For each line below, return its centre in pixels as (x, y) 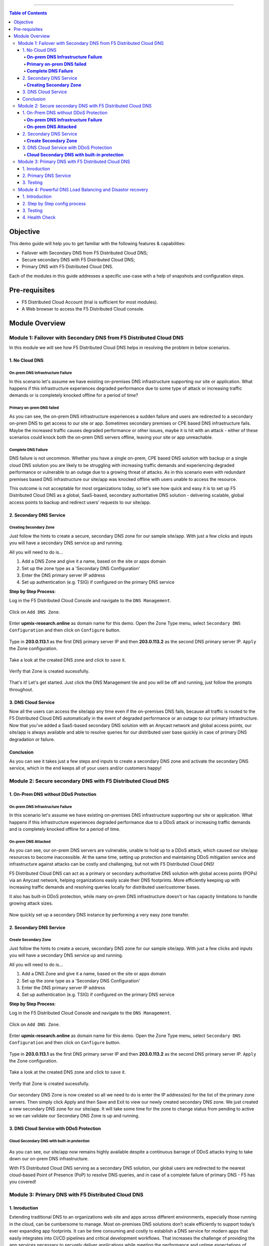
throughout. (21, 689)
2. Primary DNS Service (47, 175)
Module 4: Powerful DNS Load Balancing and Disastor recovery (83, 189)
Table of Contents (28, 13)
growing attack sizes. (31, 903)
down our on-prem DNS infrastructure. (49, 1159)
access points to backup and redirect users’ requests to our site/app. (80, 502)
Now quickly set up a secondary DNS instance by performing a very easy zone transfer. (99, 915)
